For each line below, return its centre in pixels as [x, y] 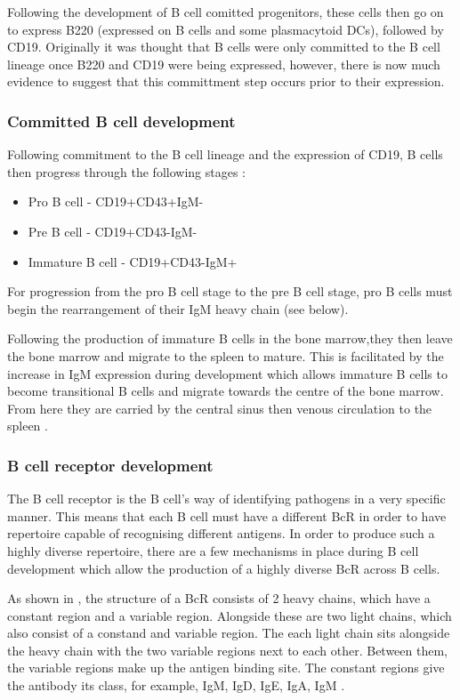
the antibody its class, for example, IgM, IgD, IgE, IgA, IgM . [176, 685]
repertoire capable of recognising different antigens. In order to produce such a [221, 533]
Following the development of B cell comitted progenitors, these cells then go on [226, 12]
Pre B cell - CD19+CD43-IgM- [113, 231]
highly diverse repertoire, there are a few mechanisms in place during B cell [213, 550]
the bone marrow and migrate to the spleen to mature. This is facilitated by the [226, 355]
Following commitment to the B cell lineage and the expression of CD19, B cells [225, 154]
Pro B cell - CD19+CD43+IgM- [116, 201]
